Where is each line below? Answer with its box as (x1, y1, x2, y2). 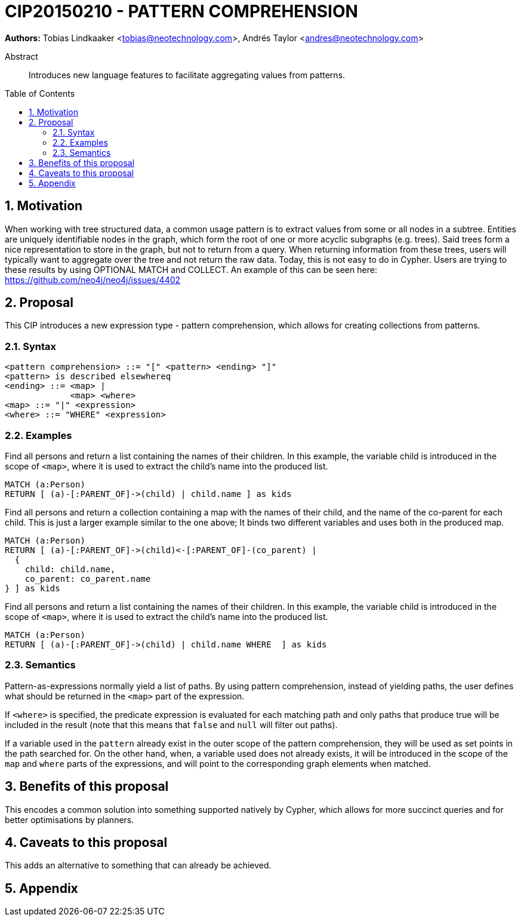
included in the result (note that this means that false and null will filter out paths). (5, 719, 338, 730)
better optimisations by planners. (5, 814, 134, 825)
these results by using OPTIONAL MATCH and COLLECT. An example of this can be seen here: (5, 264, 377, 275)
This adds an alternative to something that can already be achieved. (5, 860, 272, 871)
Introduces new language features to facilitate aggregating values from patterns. (29, 69, 346, 80)
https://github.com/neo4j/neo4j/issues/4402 (5, 274, 181, 285)
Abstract (5, 51, 38, 62)
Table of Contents (5, 88, 75, 99)
